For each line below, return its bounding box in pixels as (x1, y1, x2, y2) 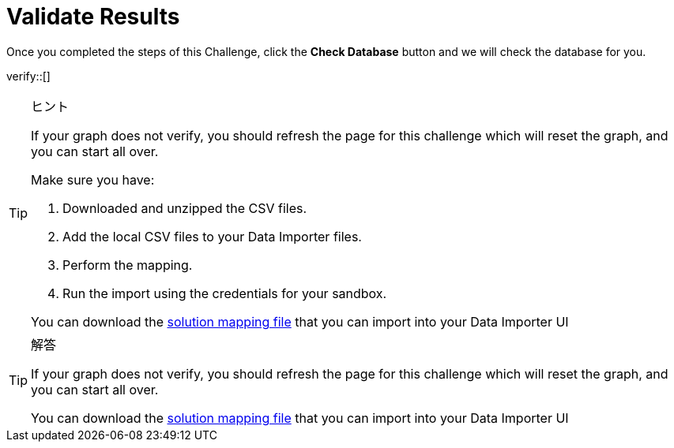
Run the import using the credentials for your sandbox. (62, 285, 387, 301)
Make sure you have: (31, 171, 155, 188)
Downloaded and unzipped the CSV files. (62, 200, 307, 216)
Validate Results (6, 3, 180, 30)
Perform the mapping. (62, 256, 193, 273)
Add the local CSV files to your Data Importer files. (62, 228, 362, 245)
